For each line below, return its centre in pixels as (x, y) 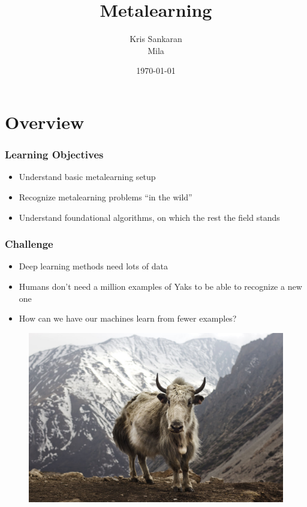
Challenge (29, 244)
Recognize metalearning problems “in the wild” (106, 196)
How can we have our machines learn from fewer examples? (128, 318)
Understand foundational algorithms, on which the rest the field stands (149, 217)
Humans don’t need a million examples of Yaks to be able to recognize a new (160, 286)
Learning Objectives (54, 154)
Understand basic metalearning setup (87, 177)
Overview (45, 121)
